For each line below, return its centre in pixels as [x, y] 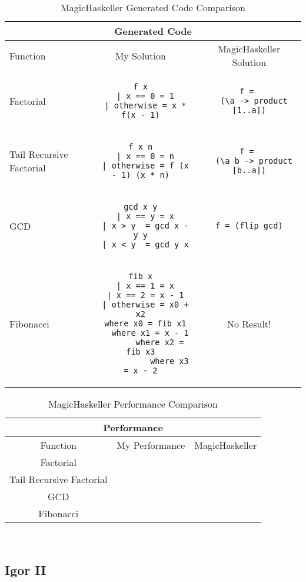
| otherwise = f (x [145, 166]
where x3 [169, 361]
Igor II [26, 569]
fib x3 [141, 352]
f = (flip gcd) [249, 226]
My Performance [151, 445]
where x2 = [160, 342]
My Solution [140, 55]
